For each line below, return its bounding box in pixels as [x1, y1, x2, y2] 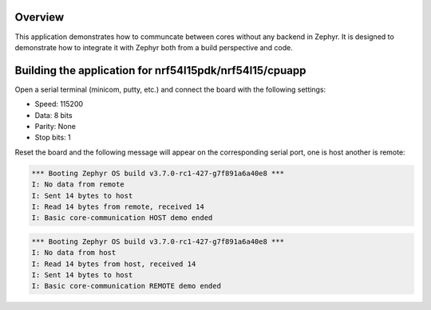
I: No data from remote [31, 180, 125, 189]
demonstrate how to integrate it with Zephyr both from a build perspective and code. [14, 42, 293, 52]
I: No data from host [31, 248, 117, 257]
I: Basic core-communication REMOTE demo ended [31, 281, 221, 291]
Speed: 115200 [34, 100, 84, 109]
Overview [14, 10, 65, 24]
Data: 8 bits [34, 110, 73, 120]
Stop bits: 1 [34, 132, 71, 143]
